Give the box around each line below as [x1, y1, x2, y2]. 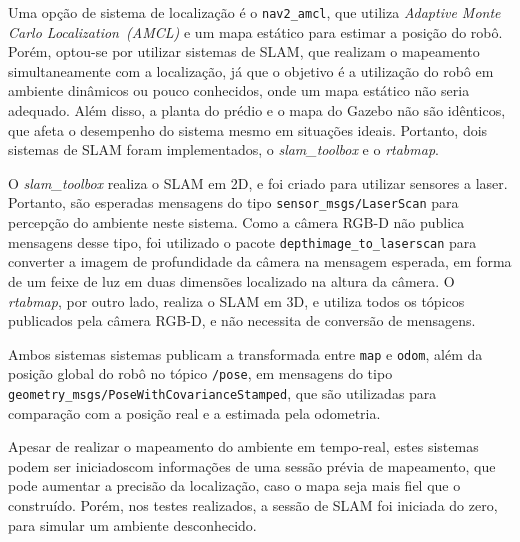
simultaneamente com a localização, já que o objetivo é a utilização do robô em [8, 60, 494, 81]
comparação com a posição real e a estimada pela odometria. [8, 402, 381, 423]
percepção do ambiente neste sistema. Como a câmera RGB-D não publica [8, 212, 465, 233]
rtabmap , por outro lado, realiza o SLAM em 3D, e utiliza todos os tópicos [8, 290, 465, 311]
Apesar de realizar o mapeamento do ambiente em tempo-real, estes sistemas [8, 436, 479, 457]
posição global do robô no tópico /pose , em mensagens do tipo [8, 363, 393, 384]
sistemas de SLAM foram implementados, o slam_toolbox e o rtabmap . [8, 139, 439, 160]
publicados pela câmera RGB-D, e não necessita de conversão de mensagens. [8, 310, 476, 331]
